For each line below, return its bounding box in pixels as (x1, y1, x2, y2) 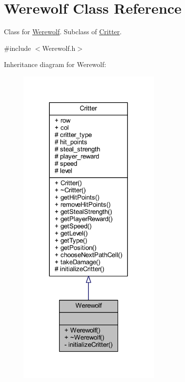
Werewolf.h (42, 43, 76, 53)
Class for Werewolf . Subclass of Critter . (4, 26, 122, 37)
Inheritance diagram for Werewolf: (4, 59, 106, 69)
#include (4, 43, 31, 53)
